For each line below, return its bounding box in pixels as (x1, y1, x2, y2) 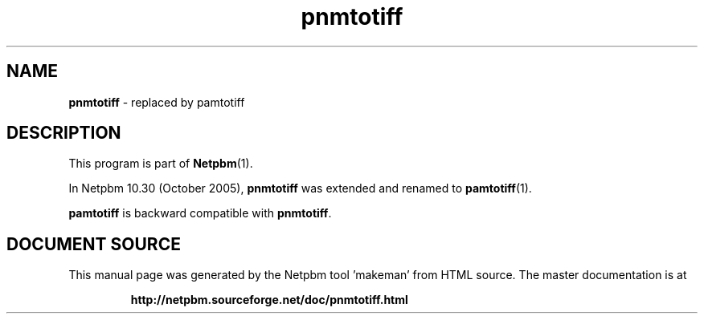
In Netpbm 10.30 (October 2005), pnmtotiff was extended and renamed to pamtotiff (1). (68, 181, 532, 196)
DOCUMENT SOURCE (6, 233, 181, 254)
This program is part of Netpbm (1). (68, 156, 253, 171)
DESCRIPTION (6, 123, 121, 144)
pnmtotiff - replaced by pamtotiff (68, 95, 245, 109)
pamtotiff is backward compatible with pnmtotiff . (68, 206, 332, 221)
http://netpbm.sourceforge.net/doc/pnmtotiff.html (130, 293, 408, 307)
